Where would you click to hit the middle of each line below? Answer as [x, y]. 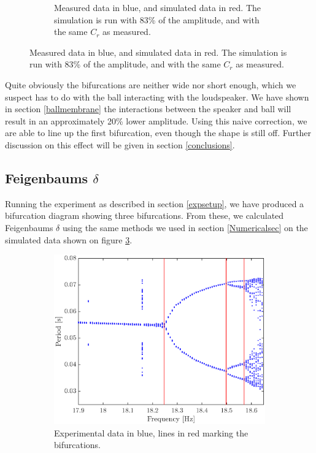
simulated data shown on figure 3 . [69, 239]
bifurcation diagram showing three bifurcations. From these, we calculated [145, 215]
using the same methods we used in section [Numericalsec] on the [185, 227]
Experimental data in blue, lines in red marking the [151, 432]
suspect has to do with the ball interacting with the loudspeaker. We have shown [157, 97]
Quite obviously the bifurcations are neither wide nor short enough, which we [151, 84]
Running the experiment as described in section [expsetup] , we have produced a [155, 203]
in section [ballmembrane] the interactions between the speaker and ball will [148, 109]
